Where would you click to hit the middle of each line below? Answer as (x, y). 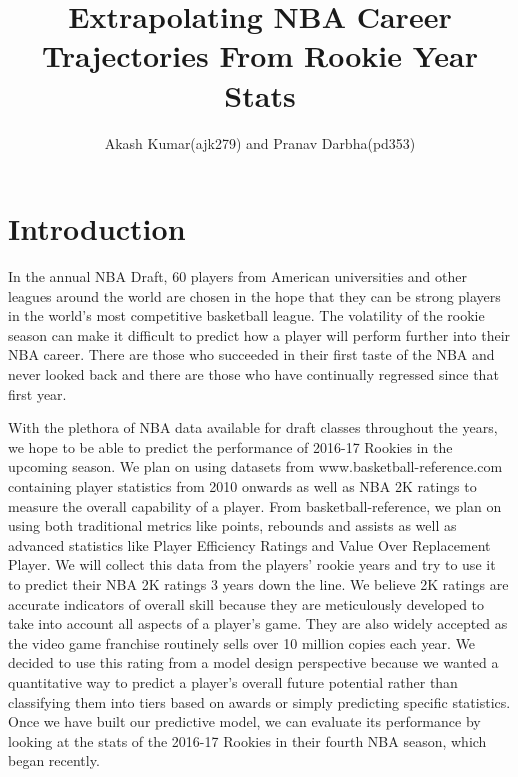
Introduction (97, 228)
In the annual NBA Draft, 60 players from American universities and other (237, 276)
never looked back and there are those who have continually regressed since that (253, 374)
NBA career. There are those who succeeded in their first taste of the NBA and (251, 354)
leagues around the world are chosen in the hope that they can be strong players (254, 295)
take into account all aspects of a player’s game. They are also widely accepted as (258, 623)
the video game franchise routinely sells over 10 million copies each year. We (242, 642)
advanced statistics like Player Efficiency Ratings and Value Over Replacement (249, 544)
